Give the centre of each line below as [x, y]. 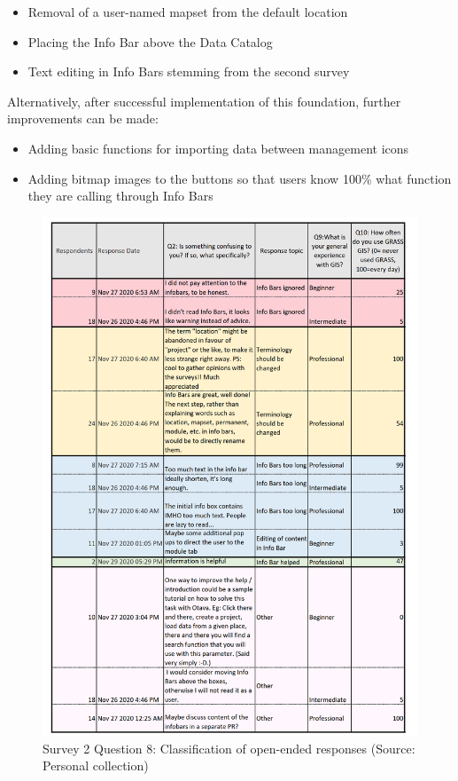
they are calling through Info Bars [120, 196]
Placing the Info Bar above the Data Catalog [150, 41]
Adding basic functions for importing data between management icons [218, 148]
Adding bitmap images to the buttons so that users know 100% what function [240, 178]
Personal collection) [96, 765]
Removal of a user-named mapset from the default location [188, 12]
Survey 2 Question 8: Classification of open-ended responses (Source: [229, 748]
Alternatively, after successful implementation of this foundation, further [204, 101]
